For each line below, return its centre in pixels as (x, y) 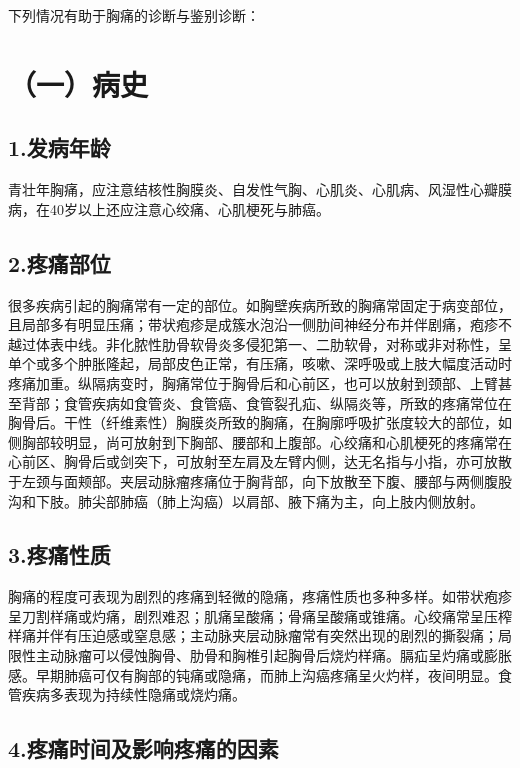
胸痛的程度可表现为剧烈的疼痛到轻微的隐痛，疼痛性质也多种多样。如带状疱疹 (260, 596)
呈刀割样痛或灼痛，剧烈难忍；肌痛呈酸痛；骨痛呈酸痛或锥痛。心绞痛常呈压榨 (260, 615)
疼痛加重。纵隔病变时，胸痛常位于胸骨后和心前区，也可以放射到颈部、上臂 (253, 382)
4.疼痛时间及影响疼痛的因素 (143, 748)
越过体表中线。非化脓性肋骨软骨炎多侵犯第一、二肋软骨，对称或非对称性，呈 (260, 343)
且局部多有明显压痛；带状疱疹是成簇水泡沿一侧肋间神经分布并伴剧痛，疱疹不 (260, 324)
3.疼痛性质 (59, 554)
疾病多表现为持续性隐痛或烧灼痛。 (133, 694)
